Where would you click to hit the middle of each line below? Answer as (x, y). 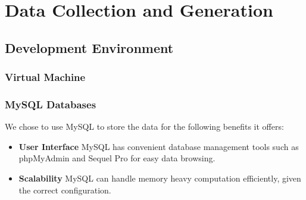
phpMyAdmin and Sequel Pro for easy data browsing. (117, 158)
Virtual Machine (45, 77)
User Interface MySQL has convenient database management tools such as (159, 146)
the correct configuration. (65, 190)
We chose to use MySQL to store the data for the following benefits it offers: (144, 126)
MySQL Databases (51, 104)
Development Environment (89, 47)
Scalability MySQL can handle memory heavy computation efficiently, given (160, 178)
